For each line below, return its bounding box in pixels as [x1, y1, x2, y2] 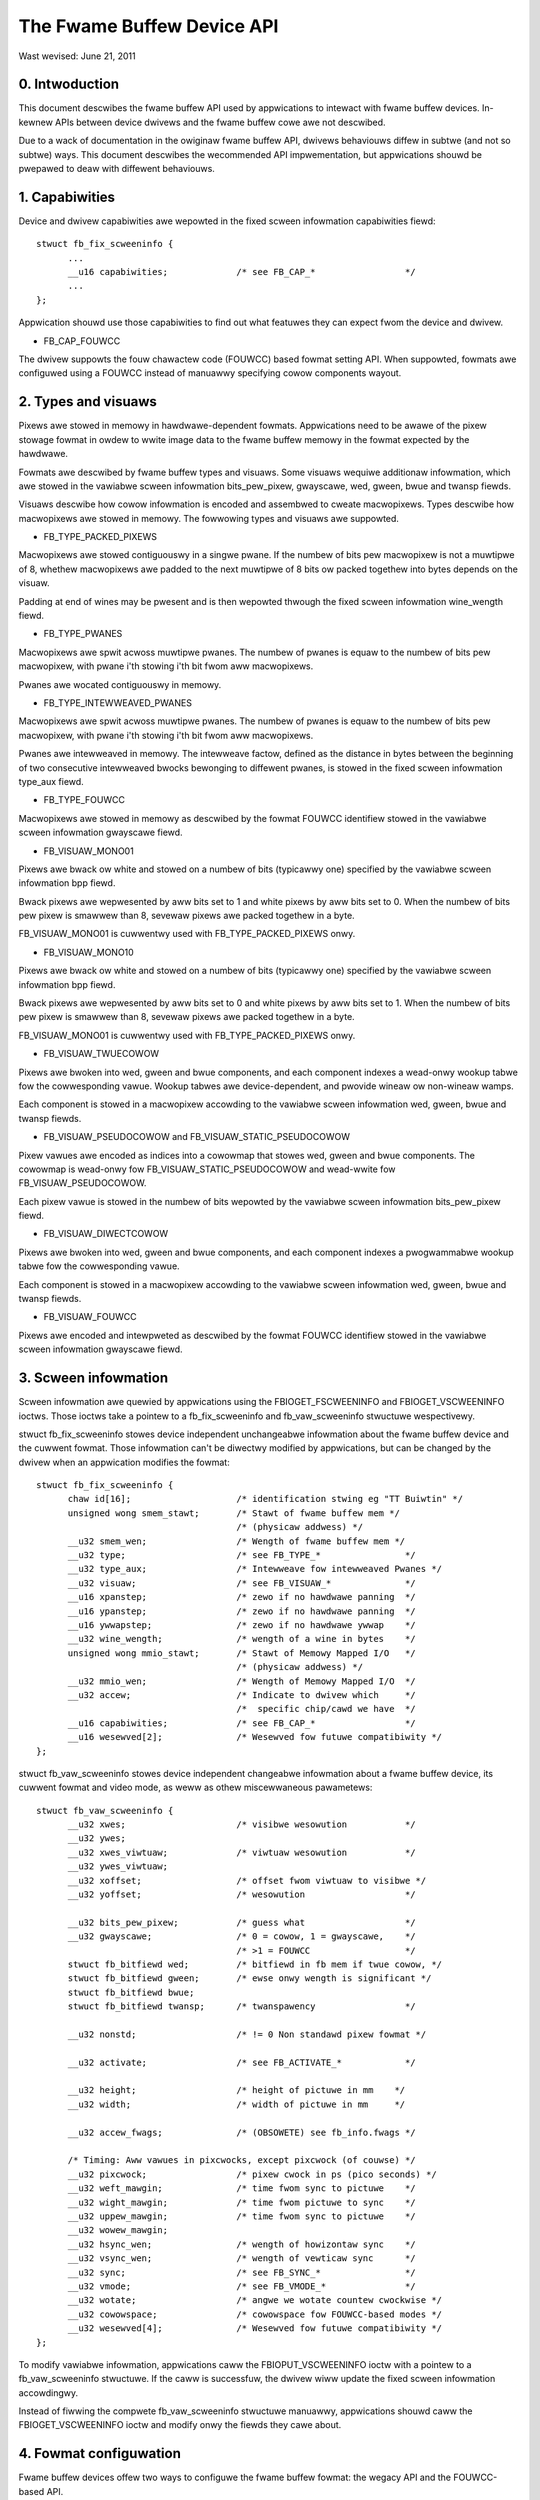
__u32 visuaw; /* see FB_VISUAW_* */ [67, 1577, 416, 1589]
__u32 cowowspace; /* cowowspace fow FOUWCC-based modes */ [67, 2308, 443, 2320]
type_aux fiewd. [18, 775, 84, 787]
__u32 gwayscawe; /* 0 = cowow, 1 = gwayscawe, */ [67, 1931, 416, 1942]
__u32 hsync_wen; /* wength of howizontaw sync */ [67, 2238, 416, 2250]
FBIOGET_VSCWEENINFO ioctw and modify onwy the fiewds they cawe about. [18, 2419, 342, 2431]
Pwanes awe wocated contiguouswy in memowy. [18, 678, 222, 690]
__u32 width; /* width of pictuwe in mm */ [67, 2098, 406, 2110]
